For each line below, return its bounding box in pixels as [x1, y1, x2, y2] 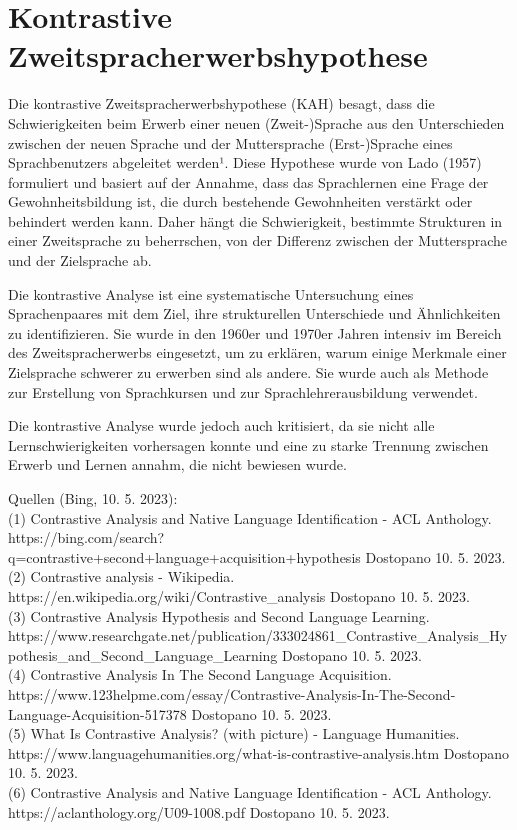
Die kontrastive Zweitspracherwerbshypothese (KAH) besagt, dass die [8, 93, 435, 114]
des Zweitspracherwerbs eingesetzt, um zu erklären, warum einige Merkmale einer [8, 342, 507, 363]
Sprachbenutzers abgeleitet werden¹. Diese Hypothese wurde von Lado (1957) [8, 152, 482, 173]
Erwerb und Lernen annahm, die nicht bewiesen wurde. [8, 454, 347, 475]
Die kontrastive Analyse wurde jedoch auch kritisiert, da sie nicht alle [8, 415, 435, 436]
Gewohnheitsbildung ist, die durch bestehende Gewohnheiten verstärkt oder [8, 191, 473, 212]
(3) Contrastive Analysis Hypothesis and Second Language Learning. [8, 605, 430, 626]
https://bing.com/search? [8, 527, 165, 548]
